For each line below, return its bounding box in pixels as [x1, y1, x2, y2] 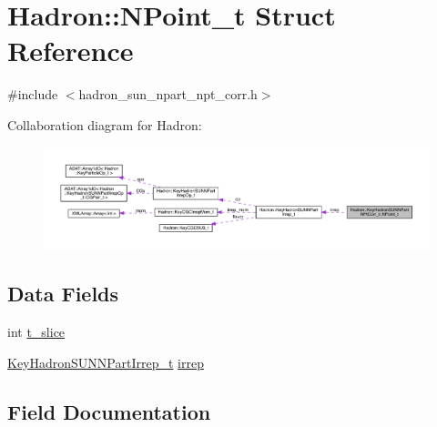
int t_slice [7, 322, 66, 341]
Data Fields [7, 280, 119, 308]
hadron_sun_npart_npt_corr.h [78, 85, 258, 104]
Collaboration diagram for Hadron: [7, 115, 202, 134]
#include [7, 85, 58, 104]
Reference [7, 32, 134, 69]
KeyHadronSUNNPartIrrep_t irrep [7, 352, 204, 371]
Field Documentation [7, 397, 211, 425]
